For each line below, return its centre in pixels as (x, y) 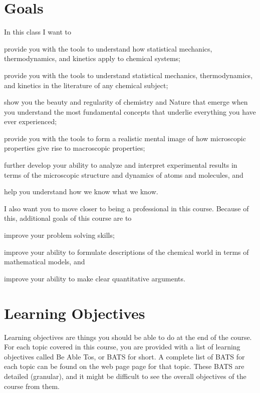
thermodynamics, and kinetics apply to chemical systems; (92, 58)
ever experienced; (31, 121)
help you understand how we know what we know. (81, 191)
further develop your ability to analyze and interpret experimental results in (121, 165)
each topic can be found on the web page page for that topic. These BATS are (124, 366)
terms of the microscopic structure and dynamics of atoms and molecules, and (124, 174)
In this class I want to (38, 32)
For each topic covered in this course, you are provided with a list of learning (122, 347)
